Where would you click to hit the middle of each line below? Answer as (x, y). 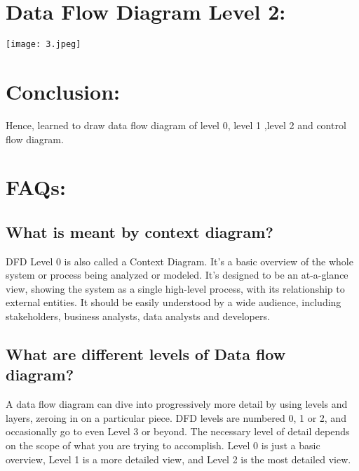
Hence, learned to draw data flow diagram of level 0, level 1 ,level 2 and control (176, 125)
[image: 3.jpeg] (43, 45)
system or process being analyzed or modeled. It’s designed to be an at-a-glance (177, 275)
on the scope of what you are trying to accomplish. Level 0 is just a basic (163, 445)
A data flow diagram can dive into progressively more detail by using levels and (177, 404)
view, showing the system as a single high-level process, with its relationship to (175, 288)
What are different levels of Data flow (146, 354)
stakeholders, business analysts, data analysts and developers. (138, 316)
